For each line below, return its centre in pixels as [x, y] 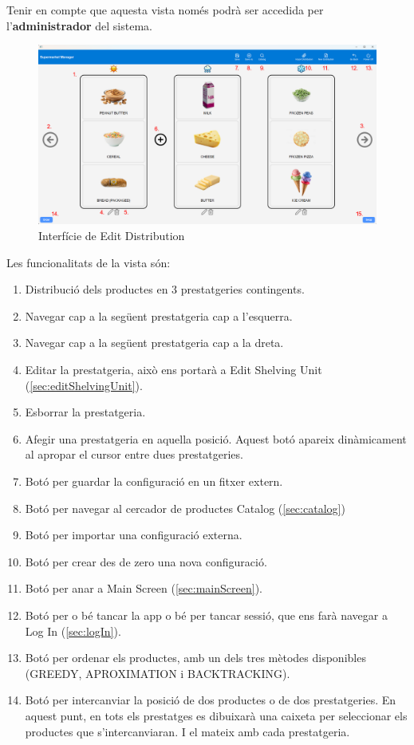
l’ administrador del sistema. [79, 25]
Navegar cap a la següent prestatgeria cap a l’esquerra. [159, 315]
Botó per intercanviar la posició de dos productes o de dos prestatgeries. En [211, 700]
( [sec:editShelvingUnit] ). [84, 385]
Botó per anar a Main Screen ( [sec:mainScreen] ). [144, 588]
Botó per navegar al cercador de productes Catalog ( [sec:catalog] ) [185, 508]
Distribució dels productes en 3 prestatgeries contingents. [165, 289]
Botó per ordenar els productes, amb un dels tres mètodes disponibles [195, 658]
